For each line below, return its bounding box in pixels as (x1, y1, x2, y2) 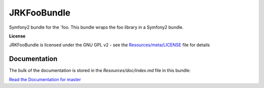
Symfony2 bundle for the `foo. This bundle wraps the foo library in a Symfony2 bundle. (9, 24, 184, 30)
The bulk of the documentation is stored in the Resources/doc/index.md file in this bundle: (9, 68, 191, 73)
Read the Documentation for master (9, 76, 81, 82)
